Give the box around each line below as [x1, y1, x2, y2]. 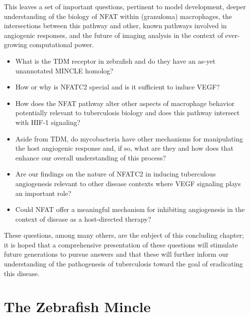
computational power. [29, 39, 94, 50]
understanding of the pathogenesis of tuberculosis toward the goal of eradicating [4, 259, 243, 269]
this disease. [4, 268, 40, 278]
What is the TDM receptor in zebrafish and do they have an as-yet [15, 55, 215, 66]
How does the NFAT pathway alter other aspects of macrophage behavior [15, 98, 234, 108]
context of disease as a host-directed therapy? [15, 213, 151, 224]
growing [4, 39, 27, 50]
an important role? [15, 188, 71, 198]
